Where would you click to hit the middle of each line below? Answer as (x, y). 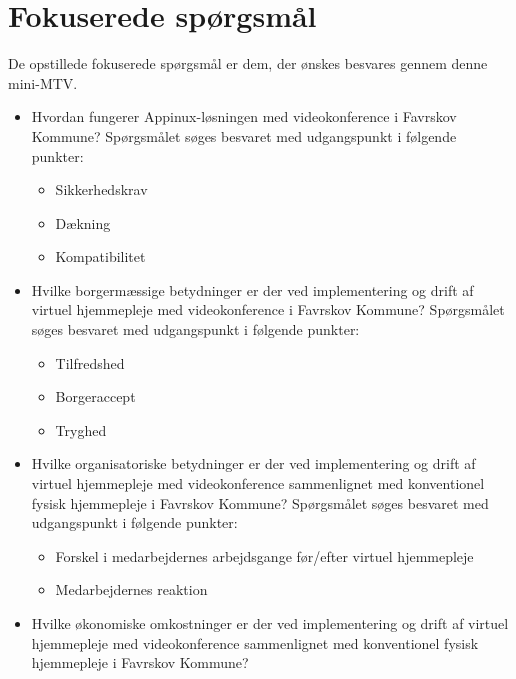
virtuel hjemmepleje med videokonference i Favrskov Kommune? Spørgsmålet (268, 309)
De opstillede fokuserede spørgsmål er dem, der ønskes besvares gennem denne (248, 63)
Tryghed (81, 429)
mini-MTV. (43, 82)
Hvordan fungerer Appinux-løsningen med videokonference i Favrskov (244, 116)
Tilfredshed (90, 362)
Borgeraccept (95, 396)
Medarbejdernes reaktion (131, 589)
